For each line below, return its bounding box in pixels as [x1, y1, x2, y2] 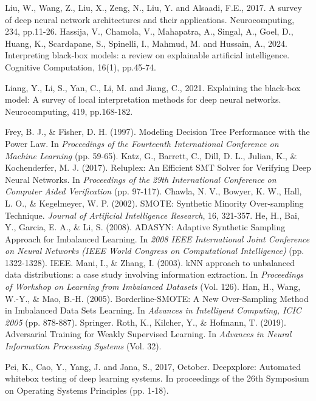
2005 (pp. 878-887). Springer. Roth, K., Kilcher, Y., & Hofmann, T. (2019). [5, 315, 286, 328]
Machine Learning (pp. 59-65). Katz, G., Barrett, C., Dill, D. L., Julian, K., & [5, 149, 297, 162]
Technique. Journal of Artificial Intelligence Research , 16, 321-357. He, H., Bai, [5, 208, 300, 221]
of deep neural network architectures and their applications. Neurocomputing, [5, 13, 295, 26]
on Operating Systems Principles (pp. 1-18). [5, 383, 169, 396]
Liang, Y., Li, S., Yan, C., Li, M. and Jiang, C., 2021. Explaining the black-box [5, 81, 301, 94]
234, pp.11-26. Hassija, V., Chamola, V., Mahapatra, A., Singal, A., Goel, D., [5, 25, 294, 38]
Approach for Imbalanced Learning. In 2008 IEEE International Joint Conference [5, 232, 310, 245]
